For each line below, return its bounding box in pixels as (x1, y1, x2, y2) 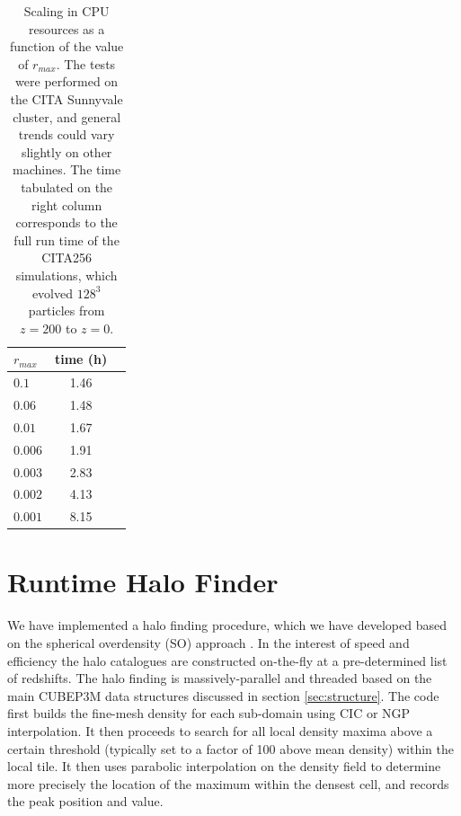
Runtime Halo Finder (7, 563, 279, 600)
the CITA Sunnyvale (10, 89, 123, 108)
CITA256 (41, 248, 92, 267)
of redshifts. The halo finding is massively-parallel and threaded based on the (7, 669, 432, 687)
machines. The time (13, 160, 121, 179)
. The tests (56, 54, 116, 73)
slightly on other (21, 142, 112, 161)
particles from (28, 301, 105, 320)
